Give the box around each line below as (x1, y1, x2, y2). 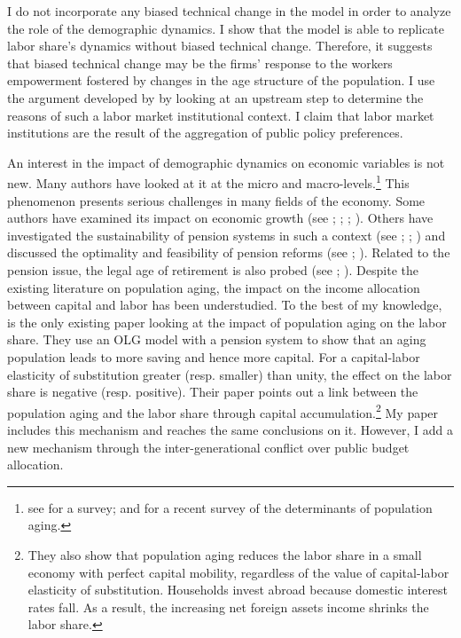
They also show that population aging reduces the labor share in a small (27, 545, 422, 563)
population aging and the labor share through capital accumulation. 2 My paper (7, 400, 439, 421)
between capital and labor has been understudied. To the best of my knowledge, (7, 295, 442, 314)
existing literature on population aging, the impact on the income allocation (7, 278, 420, 296)
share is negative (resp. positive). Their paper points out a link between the (7, 382, 418, 401)
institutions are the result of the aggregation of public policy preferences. (7, 123, 403, 142)
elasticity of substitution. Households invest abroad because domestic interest (27, 580, 449, 599)
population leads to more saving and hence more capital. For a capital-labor (7, 347, 420, 366)
